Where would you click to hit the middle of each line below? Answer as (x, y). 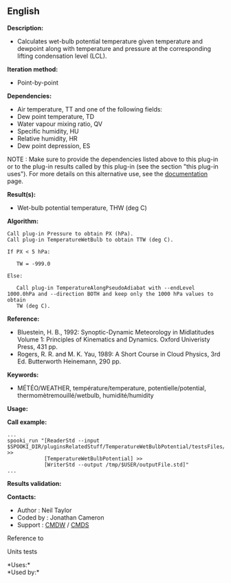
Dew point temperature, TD (56, 116)
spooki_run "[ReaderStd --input (53, 441)
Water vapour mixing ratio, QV (60, 124)
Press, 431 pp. (37, 346)
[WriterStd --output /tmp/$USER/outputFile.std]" (116, 465)
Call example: (27, 422)
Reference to (25, 538)
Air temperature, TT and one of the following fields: (90, 109)
